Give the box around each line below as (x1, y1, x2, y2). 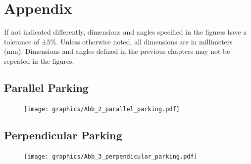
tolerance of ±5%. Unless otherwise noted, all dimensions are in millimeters (4, 36, 233, 46)
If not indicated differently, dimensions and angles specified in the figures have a (4, 27, 247, 37)
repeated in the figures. (4, 55, 74, 66)
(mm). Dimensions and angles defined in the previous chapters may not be (4, 46, 230, 56)
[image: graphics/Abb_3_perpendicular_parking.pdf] (24, 153, 198, 160)
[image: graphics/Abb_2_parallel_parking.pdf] (24, 105, 180, 113)
